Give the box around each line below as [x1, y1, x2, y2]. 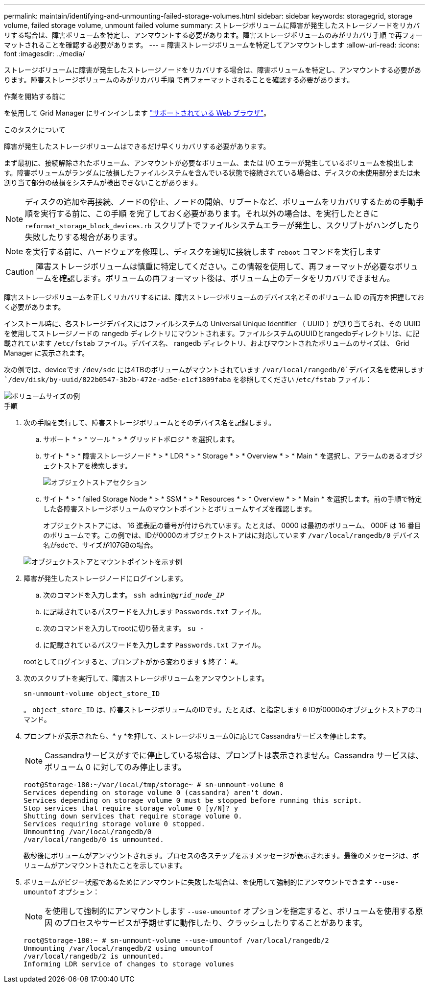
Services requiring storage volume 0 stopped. [24, 820, 205, 828]
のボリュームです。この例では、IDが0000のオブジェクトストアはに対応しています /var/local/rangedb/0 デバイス [43, 531, 420, 539]
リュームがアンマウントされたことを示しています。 [24, 861, 187, 869]
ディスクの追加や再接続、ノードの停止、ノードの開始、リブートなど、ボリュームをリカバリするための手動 [25, 197, 416, 207]
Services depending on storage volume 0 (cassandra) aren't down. [24, 789, 284, 796]
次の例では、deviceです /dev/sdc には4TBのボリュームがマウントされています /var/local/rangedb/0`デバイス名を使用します [4, 365, 425, 374]
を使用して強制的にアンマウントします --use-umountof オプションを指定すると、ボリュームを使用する [45, 906, 415, 916]
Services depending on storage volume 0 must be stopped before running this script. [24, 796, 362, 804]
